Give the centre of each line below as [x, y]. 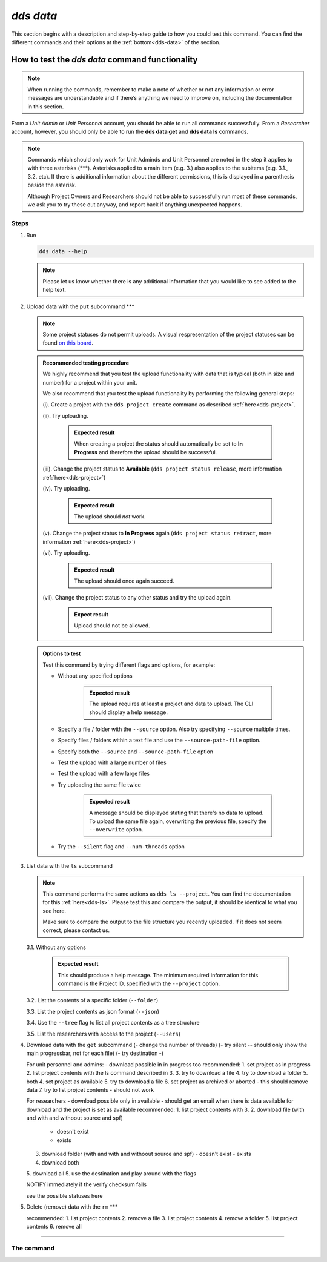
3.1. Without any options [56, 947]
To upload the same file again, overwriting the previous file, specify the [178, 821]
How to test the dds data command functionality [104, 60]
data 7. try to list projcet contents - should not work [90, 1089]
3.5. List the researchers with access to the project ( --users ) [104, 1034]
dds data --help [63, 252]
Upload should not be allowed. [112, 626]
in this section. [46, 107]
